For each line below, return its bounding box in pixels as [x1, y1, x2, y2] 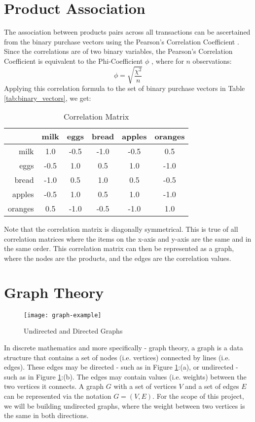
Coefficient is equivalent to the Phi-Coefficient [4, 55, 143, 66]
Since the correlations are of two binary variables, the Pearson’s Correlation [4, 46, 233, 56]
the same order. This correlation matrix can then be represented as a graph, [4, 243, 234, 253]
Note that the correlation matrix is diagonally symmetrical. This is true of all [4, 224, 238, 234]
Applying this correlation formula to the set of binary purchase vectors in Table [4, 83, 245, 93]
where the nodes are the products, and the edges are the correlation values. [4, 253, 231, 263]
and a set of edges [185, 381, 239, 391]
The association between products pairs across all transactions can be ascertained [4, 27, 251, 37]
